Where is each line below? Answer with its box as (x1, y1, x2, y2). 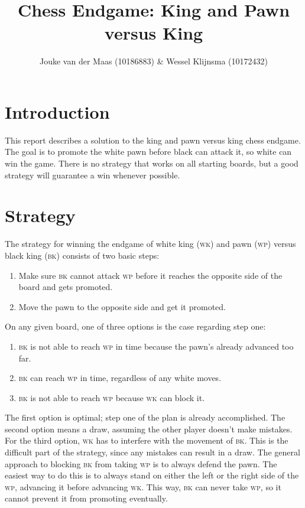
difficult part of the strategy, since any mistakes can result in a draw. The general (5, 446, 300, 458)
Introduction (5, 99, 110, 123)
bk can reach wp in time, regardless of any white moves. (18, 372, 222, 384)
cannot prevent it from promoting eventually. (5, 492, 168, 504)
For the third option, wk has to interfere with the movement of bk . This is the (5, 434, 288, 447)
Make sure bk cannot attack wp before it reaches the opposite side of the (18, 269, 283, 281)
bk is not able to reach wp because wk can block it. (18, 391, 205, 403)
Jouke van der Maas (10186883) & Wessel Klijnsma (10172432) (40, 55, 268, 67)
